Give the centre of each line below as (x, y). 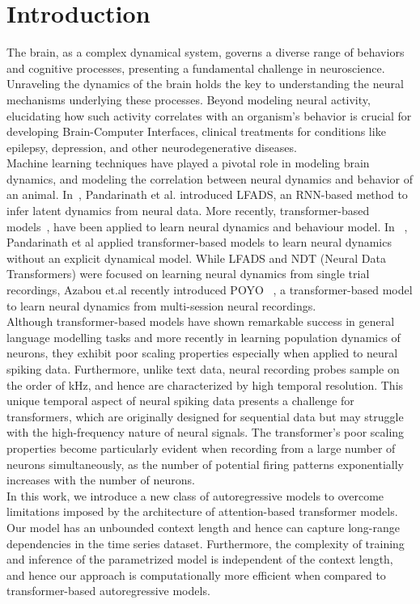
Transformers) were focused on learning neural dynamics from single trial (188, 274)
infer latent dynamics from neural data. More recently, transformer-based (188, 211)
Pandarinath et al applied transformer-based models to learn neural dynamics (199, 242)
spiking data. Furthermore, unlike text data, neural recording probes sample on (203, 369)
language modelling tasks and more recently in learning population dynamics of (204, 337)
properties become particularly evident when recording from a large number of (201, 448)
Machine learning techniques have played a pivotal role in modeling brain (188, 163)
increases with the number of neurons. (101, 480)
